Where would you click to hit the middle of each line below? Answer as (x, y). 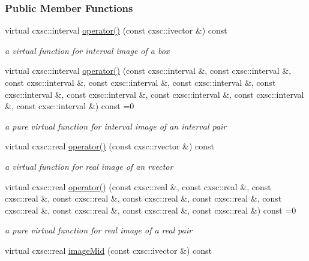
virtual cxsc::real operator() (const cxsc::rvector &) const (110, 146)
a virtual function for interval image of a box (87, 50)
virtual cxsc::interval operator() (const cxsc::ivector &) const (116, 30)
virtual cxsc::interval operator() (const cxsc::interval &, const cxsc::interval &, (148, 70)
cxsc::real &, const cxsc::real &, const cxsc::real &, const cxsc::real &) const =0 (151, 210)
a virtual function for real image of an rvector (89, 166)
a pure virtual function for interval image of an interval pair (116, 126)
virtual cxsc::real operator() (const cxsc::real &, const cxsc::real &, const (138, 186)
